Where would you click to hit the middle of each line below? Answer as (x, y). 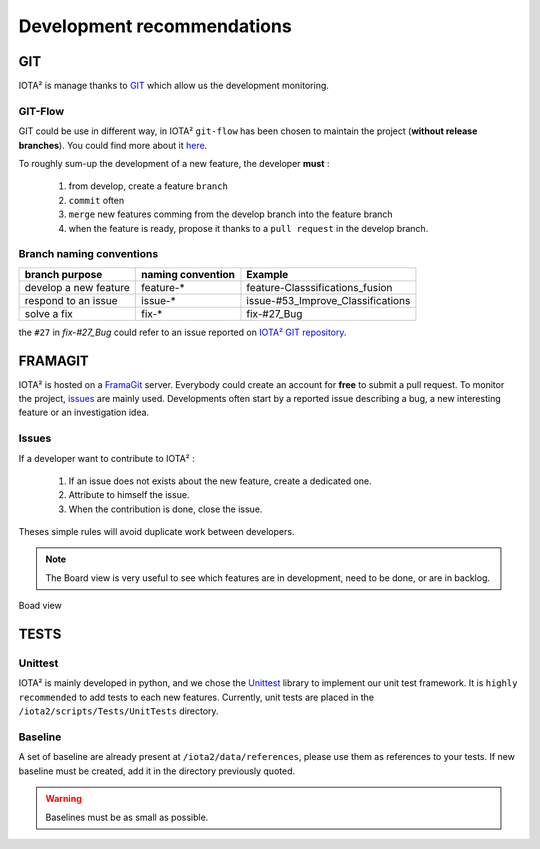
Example (267, 274)
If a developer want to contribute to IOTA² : (106, 458)
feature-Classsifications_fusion (319, 287)
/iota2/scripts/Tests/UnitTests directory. (118, 711)
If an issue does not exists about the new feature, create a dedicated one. (220, 481)
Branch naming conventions (88, 254)
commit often (96, 200)
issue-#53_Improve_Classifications (328, 300)
